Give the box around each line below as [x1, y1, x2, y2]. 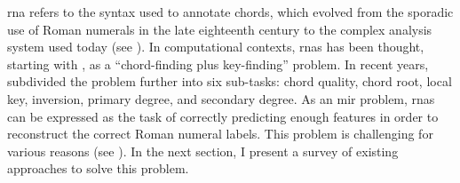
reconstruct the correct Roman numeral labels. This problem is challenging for [7, 124, 433, 143]
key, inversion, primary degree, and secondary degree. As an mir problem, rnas [7, 89, 435, 107]
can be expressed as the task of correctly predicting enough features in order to [7, 107, 439, 125]
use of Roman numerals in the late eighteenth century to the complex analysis [7, 20, 432, 38]
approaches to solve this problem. [7, 159, 189, 178]
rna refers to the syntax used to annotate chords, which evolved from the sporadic [7, 3, 454, 20]
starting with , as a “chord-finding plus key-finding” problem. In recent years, [7, 54, 429, 73]
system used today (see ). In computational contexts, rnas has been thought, [7, 37, 424, 56]
